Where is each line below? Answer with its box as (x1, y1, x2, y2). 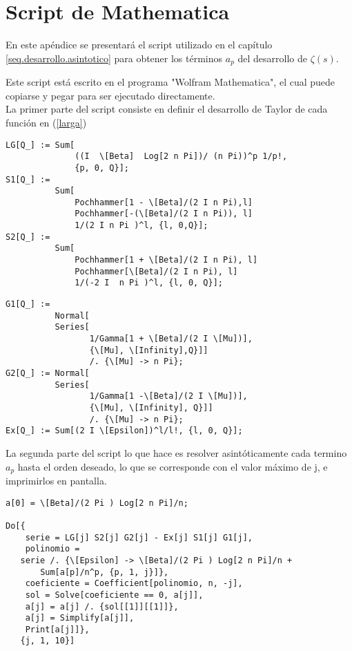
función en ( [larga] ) (6, 115, 87, 129)
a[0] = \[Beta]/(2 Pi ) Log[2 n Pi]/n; (6, 498, 188, 508)
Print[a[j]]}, (25, 624, 90, 634)
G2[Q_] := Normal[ (6, 368, 90, 379)
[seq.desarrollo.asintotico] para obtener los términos (6, 50, 223, 65)
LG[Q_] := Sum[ (6, 140, 75, 150)
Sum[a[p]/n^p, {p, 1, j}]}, (40, 567, 169, 577)
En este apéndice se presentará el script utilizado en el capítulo (6, 37, 273, 52)
